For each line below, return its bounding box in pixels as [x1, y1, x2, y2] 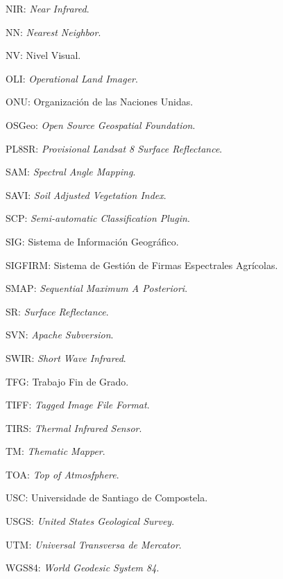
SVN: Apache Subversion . [6, 327, 114, 342]
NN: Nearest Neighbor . [6, 24, 101, 39]
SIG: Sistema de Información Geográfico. [6, 234, 179, 248]
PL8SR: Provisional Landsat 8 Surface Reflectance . [6, 141, 223, 155]
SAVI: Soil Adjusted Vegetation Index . [6, 187, 166, 202]
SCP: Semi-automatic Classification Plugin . [6, 211, 190, 225]
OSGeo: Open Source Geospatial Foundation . [6, 117, 196, 132]
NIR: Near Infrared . [6, 1, 89, 15]
